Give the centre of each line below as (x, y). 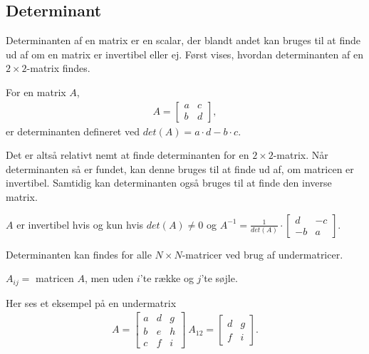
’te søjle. (219, 278)
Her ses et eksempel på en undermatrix (91, 302)
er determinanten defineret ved (73, 131)
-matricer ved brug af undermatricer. (263, 254)
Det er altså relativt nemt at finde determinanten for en (128, 155)
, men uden (109, 278)
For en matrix (36, 92)
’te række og (167, 278)
